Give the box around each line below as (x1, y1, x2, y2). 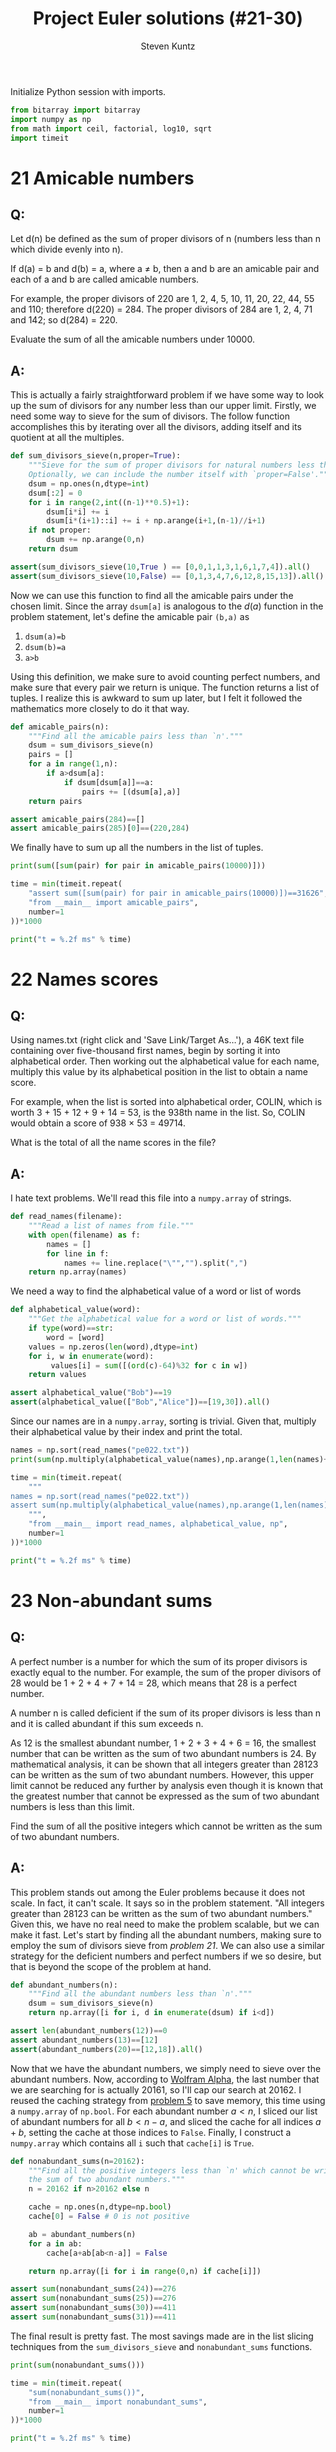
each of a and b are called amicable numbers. (10, 273, 200, 286)
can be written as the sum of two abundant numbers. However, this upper (10, 1768, 314, 1781)
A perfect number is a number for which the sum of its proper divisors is (10, 1655, 308, 1667)
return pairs (28, 796, 83, 806)
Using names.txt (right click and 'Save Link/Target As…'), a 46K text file (10, 1034, 305, 1046)
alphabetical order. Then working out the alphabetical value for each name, (10, 1055, 320, 1067)
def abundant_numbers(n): (10, 1980, 118, 1990)
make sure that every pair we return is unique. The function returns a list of (10, 681, 320, 693)
